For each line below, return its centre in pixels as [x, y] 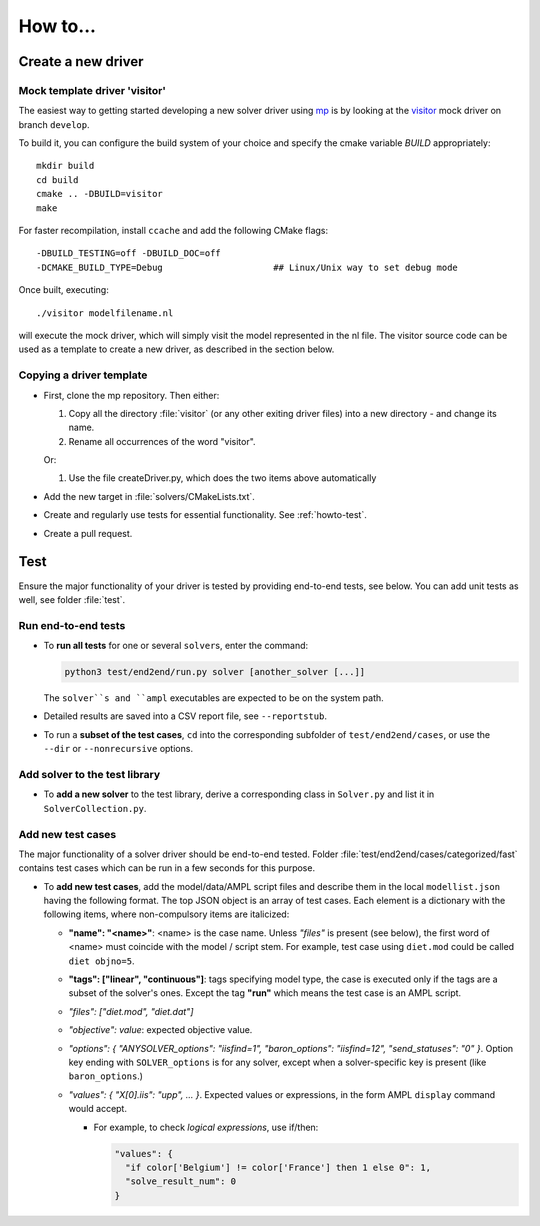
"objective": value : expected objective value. [160, 1030]
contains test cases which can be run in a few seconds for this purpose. [166, 868]
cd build [57, 179]
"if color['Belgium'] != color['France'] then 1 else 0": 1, [278, 1167]
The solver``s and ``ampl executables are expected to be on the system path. [213, 698]
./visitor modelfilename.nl [105, 313]
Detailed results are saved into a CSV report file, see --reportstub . [185, 716]
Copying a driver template [83, 375]
